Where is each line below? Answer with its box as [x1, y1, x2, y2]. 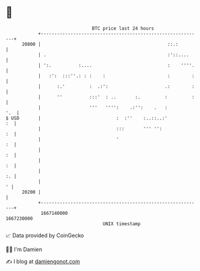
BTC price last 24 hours [92, 25, 154, 31]
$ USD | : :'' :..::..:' [5, 115, 168, 121]
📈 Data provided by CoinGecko [5, 232, 84, 239]
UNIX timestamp [102, 220, 141, 227]
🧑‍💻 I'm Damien [5, 246, 43, 253]
